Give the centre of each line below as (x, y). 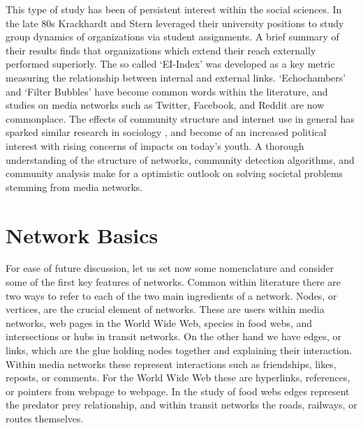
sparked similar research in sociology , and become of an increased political (166, 132)
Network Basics (82, 235)
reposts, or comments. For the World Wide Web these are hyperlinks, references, (178, 377)
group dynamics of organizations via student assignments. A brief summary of (172, 37)
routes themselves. (45, 418)
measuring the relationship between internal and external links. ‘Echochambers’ (176, 77)
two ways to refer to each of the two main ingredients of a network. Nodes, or (171, 295)
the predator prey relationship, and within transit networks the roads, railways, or (181, 405)
